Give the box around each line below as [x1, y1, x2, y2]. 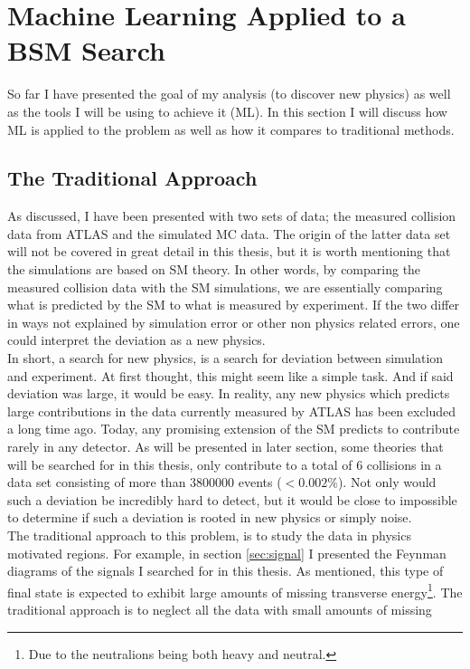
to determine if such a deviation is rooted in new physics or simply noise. [7, 508, 412, 527]
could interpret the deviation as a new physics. [7, 330, 266, 349]
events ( [238, 473, 282, 492]
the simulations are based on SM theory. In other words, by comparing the [7, 260, 421, 279]
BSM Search [7, 32, 165, 69]
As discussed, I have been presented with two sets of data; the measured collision [7, 206, 456, 225]
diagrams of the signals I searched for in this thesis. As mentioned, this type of [7, 561, 444, 580]
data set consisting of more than [7, 473, 186, 492]
